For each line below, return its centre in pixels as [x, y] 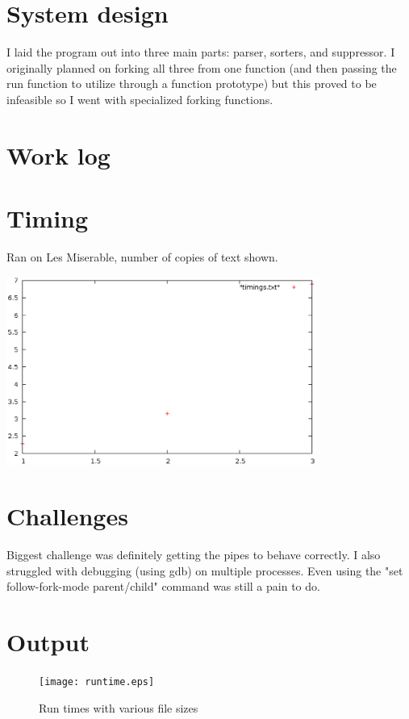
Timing [48, 218]
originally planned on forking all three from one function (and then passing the [202, 67]
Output [48, 642]
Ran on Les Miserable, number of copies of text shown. [142, 257]
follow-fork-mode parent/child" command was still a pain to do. [163, 586]
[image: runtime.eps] [97, 682]
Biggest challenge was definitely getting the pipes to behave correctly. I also [194, 555]
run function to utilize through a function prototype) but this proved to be [192, 84]
